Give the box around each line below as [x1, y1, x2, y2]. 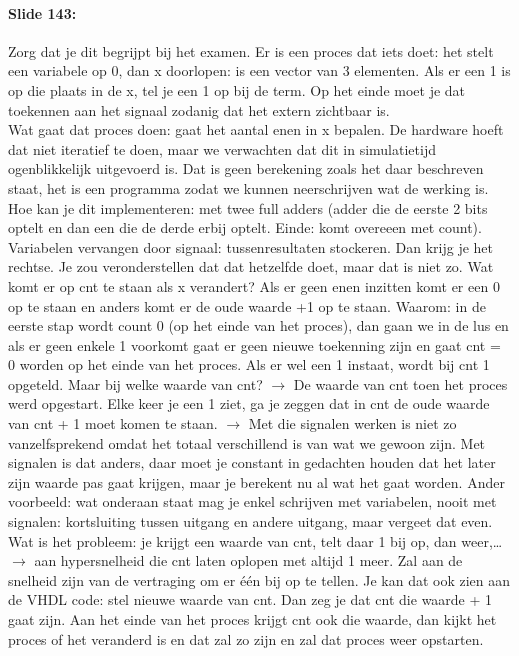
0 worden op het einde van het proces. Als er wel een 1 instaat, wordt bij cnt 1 [8, 354, 490, 375]
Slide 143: [8, 2, 77, 23]
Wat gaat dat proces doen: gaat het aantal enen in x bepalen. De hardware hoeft [8, 119, 504, 140]
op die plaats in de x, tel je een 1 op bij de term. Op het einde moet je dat [8, 79, 466, 100]
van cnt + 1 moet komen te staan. [8, 413, 218, 434]
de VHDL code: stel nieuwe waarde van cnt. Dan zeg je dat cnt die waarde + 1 [8, 589, 493, 610]
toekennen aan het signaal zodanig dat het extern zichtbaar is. [8, 99, 390, 120]
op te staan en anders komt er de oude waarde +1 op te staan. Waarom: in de [8, 295, 486, 316]
